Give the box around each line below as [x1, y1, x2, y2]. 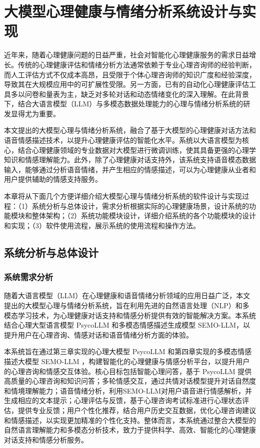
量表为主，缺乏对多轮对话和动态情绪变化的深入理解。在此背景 [45, 88, 249, 99]
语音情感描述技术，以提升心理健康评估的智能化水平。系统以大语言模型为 [4, 135, 242, 145]
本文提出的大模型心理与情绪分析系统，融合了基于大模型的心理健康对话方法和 [4, 125, 256, 135]
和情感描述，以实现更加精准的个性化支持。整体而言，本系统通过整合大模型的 [4, 415, 256, 425]
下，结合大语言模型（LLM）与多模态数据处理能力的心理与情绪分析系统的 [4, 98, 243, 109]
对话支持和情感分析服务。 [4, 434, 88, 445]
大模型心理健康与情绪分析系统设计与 [4, 1, 242, 21]
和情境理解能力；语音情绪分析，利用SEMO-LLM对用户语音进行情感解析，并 [4, 385, 252, 396]
